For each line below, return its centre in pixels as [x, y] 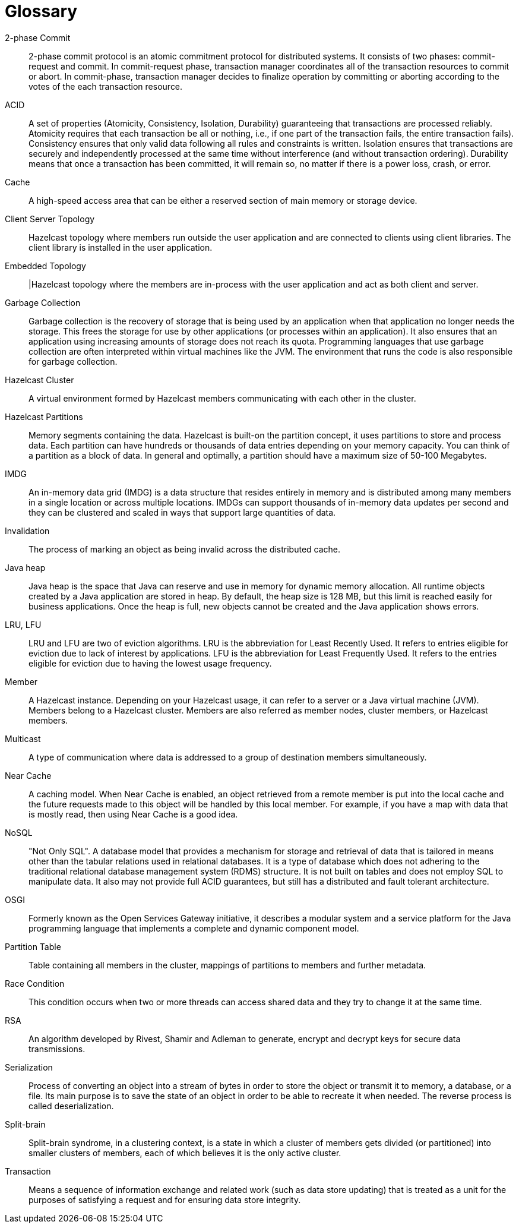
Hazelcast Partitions [44, 416]
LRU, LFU [23, 624]
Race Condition [35, 983]
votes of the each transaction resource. [106, 86]
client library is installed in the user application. [121, 247]
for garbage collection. [73, 361]
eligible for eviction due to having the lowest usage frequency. [150, 663]
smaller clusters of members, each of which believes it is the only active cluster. [185, 1153]
